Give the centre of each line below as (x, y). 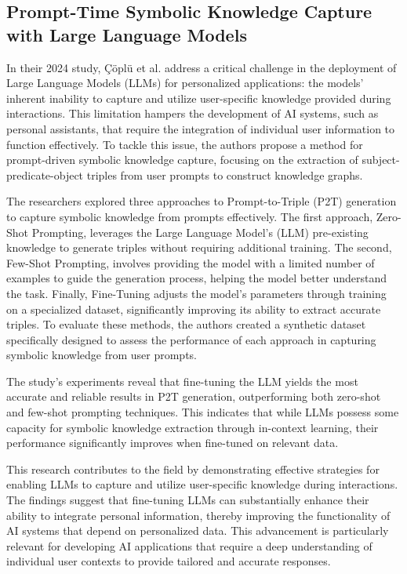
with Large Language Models (127, 34)
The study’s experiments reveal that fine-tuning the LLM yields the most (182, 381)
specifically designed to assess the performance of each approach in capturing (191, 339)
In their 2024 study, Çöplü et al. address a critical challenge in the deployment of (202, 67)
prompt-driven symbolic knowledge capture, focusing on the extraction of (182, 160)
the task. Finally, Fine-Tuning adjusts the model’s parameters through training (196, 293)
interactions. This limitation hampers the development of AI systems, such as (193, 113)
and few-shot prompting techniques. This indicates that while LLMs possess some (203, 412)
